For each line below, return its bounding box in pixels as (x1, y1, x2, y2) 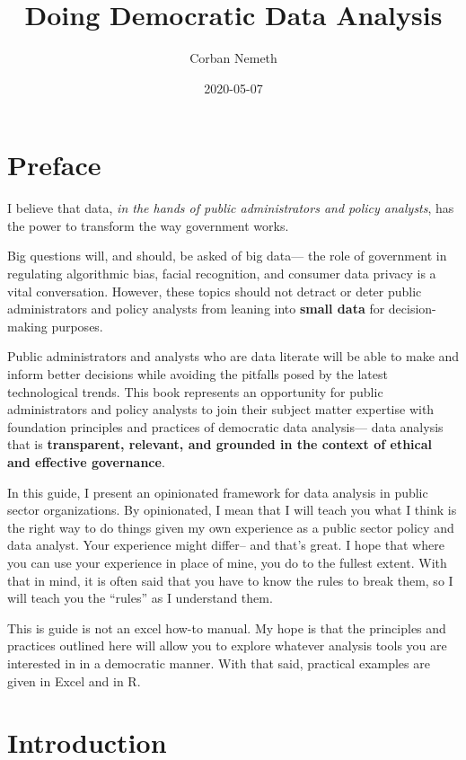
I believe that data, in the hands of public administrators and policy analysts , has (7, 199, 454, 217)
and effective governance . (7, 452, 165, 471)
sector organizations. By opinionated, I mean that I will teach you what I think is (7, 500, 457, 519)
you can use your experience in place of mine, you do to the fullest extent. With (7, 552, 447, 571)
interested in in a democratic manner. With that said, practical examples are (7, 653, 430, 672)
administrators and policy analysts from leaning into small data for (7, 299, 385, 318)
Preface (7, 146, 101, 183)
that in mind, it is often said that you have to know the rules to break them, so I (7, 570, 453, 589)
